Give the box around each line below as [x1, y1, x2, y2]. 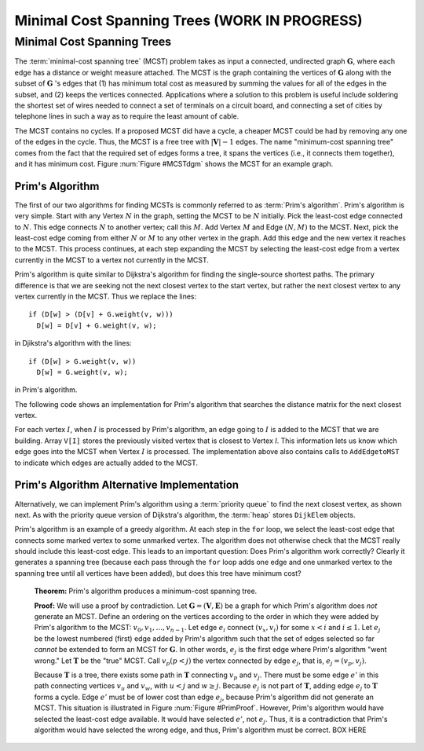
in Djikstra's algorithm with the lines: [14, 339, 133, 348]
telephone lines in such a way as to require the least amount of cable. [14, 112, 239, 121]
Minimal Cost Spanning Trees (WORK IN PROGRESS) [14, 12, 363, 29]
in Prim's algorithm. [14, 385, 78, 394]
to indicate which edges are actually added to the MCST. [14, 458, 199, 467]
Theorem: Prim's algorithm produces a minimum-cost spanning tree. [34, 586, 258, 596]
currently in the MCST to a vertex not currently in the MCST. [14, 255, 210, 265]
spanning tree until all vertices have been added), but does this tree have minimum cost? [14, 568, 302, 577]
